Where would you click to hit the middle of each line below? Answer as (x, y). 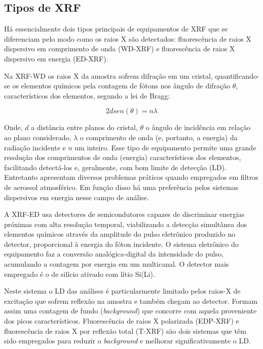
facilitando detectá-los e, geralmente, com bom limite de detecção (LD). (116, 167)
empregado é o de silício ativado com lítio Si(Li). (80, 274)
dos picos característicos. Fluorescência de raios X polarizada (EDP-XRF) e (122, 321)
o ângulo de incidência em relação (198, 127)
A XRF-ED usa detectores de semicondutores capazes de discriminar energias (124, 214)
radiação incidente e (35, 147)
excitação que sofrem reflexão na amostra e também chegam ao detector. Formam (131, 300)
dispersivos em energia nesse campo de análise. (77, 197)
